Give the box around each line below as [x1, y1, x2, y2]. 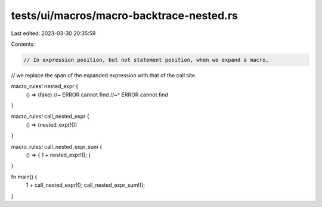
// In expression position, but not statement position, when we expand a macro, [23, 57, 270, 63]
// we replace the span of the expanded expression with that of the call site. [11, 71, 197, 79]
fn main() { [11, 173, 38, 180]
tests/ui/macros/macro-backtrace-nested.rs [11, 9, 239, 22]
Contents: [11, 40, 35, 48]
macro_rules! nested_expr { [11, 83, 79, 90]
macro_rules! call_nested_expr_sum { [11, 143, 103, 150]
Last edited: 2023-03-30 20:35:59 [11, 30, 96, 37]
